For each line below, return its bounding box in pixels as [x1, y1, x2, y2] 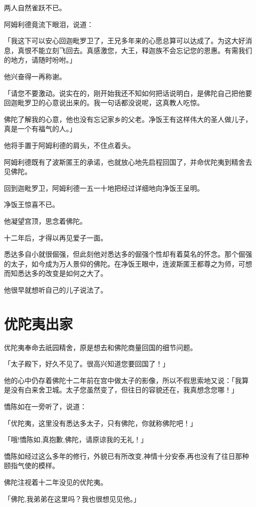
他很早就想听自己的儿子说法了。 [4, 284, 107, 295]
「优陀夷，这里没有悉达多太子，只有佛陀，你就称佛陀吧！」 [4, 418, 197, 428]
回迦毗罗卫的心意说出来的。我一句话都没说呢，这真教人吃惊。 [4, 97, 204, 108]
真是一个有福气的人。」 [4, 123, 76, 134]
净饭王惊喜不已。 [4, 199, 59, 209]
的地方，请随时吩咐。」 [4, 55, 76, 65]
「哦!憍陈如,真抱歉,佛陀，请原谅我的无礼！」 [4, 434, 148, 445]
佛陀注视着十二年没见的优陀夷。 [4, 477, 107, 487]
